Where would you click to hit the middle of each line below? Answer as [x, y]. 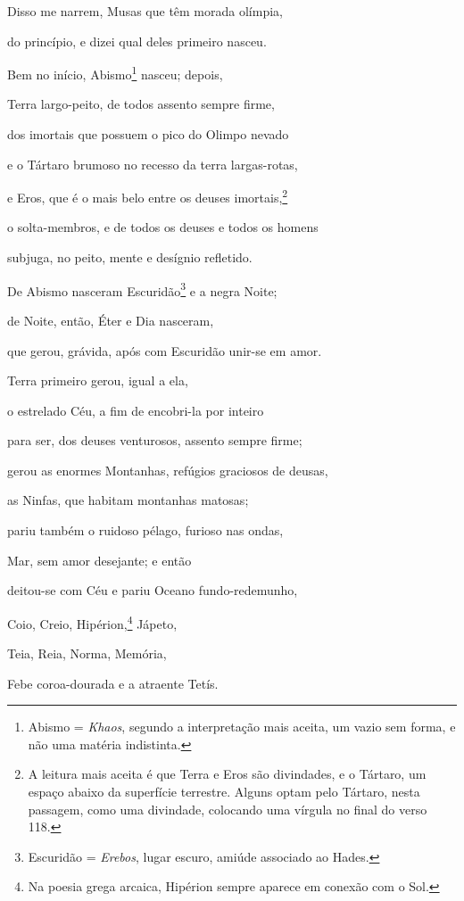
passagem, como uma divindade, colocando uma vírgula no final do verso [228, 809]
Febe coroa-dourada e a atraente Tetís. [113, 683]
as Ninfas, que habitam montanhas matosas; [128, 500]
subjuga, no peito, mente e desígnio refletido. [130, 257]
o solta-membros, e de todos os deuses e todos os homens [163, 227]
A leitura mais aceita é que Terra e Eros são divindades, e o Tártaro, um [227, 774]
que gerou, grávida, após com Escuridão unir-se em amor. [165, 350]
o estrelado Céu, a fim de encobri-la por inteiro [136, 410]
